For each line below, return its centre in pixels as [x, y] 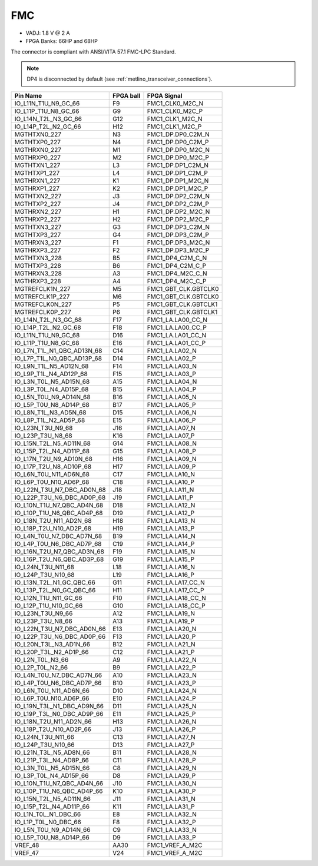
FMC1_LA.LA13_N [171, 520]
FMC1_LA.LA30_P [171, 791]
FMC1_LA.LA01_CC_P [176, 343]
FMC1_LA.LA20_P [171, 636]
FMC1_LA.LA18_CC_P [176, 605]
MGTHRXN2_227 [38, 211]
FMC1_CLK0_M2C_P [175, 111]
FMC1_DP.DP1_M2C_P [178, 188]
